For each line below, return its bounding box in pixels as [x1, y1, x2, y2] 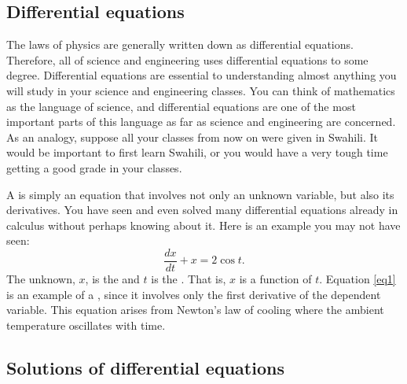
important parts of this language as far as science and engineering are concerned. [6, 113, 396, 130]
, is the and [85, 270, 140, 286]
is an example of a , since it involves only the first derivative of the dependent [6, 286, 381, 302]
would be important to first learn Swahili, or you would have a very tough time [6, 144, 388, 161]
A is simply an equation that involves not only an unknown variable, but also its [6, 186, 394, 202]
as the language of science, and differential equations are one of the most [6, 98, 356, 114]
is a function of [239, 270, 312, 286]
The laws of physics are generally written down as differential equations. [6, 36, 354, 53]
